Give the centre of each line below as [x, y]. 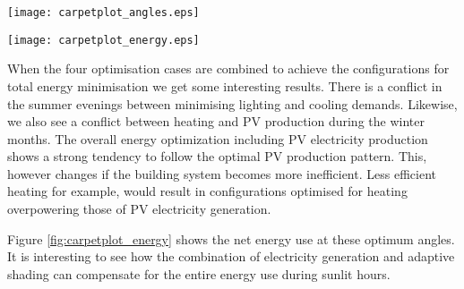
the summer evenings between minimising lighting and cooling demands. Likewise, [232, 103]
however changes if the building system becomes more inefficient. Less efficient [222, 173]
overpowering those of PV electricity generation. [139, 209]
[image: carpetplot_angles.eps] [103, 13]
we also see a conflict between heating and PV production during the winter [216, 121]
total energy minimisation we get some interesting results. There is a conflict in [225, 85]
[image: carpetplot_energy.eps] [103, 40]
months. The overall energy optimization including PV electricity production [218, 138]
